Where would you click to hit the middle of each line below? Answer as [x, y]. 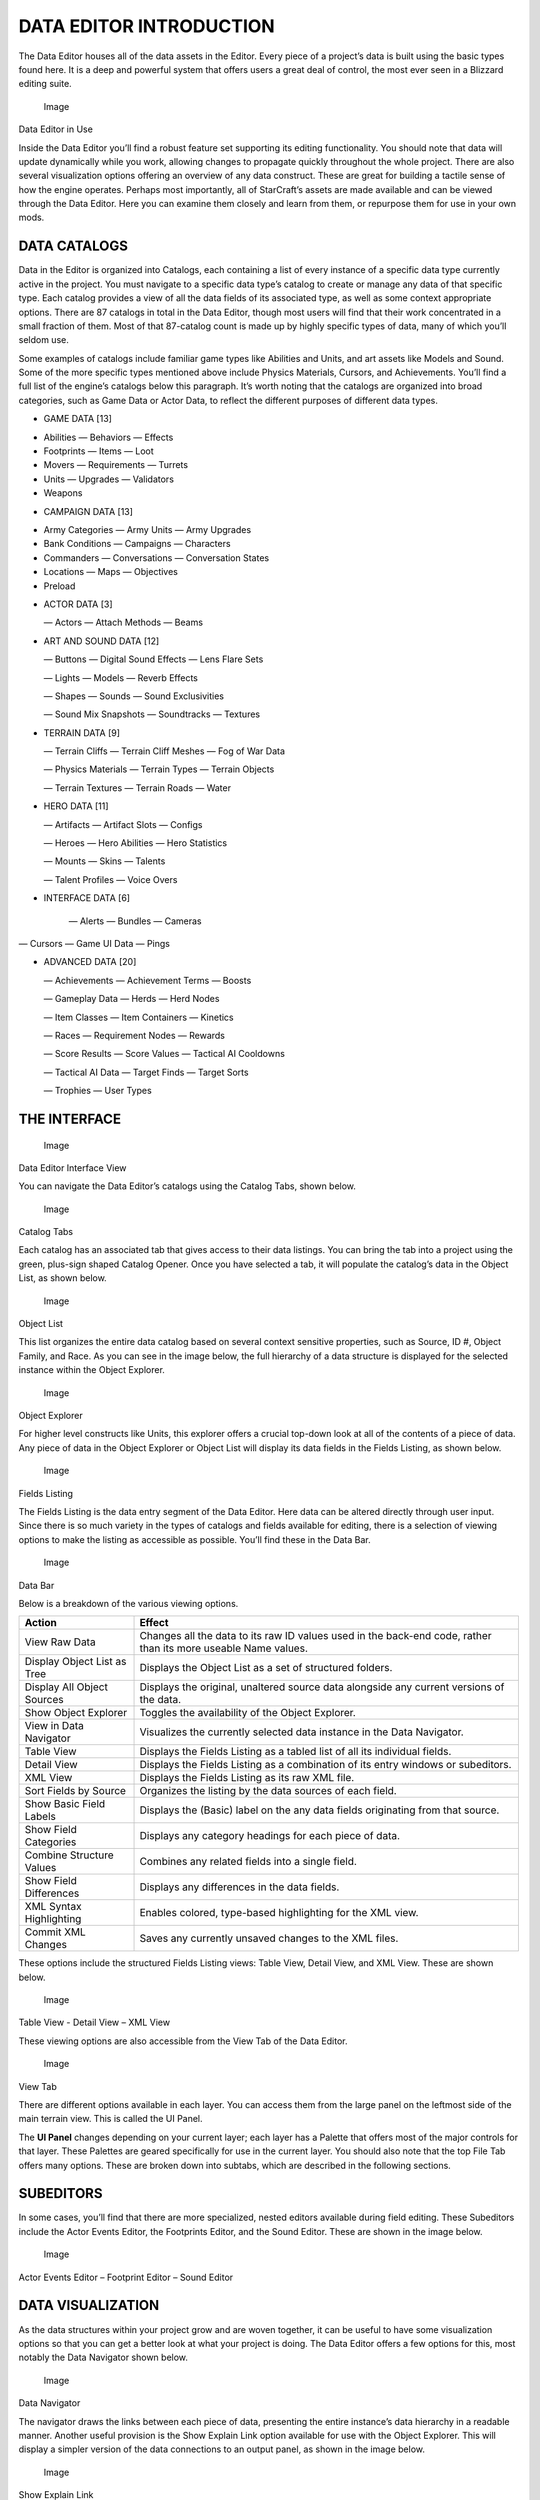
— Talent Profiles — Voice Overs [110, 879]
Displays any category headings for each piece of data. [269, 1836]
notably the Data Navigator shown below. [103, 2357]
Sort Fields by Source [75, 1791]
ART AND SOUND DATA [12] [101, 641]
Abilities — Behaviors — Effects [108, 437]
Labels [40, 1817]
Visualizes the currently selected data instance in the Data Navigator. [301, 1732]
